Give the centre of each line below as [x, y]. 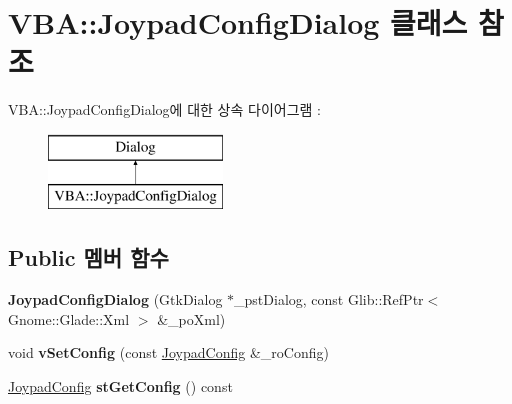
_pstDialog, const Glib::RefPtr [329, 299]
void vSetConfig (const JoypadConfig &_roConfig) [168, 352]
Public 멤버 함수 [88, 257]
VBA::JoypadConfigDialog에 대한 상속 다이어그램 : [164, 109]
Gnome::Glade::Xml [69, 318]
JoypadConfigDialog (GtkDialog [115, 299]
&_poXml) [191, 318]
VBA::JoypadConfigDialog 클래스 [238, 22]
